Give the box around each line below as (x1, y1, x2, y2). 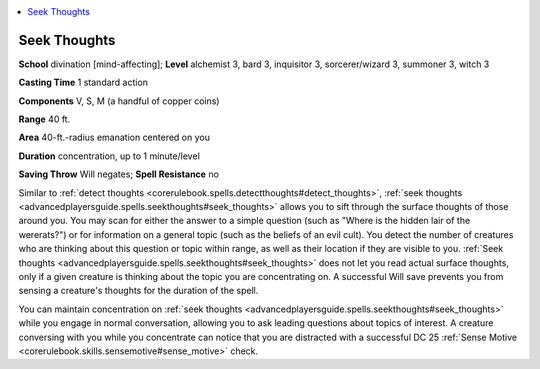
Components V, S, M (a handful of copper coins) (18, 95, 220, 107)
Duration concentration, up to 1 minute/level (18, 150, 200, 162)
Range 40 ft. (18, 113, 71, 125)
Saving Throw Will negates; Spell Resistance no (18, 168, 220, 180)
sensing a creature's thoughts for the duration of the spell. (18, 285, 259, 297)
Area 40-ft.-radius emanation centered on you (18, 131, 210, 144)
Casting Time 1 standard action (18, 76, 149, 89)
